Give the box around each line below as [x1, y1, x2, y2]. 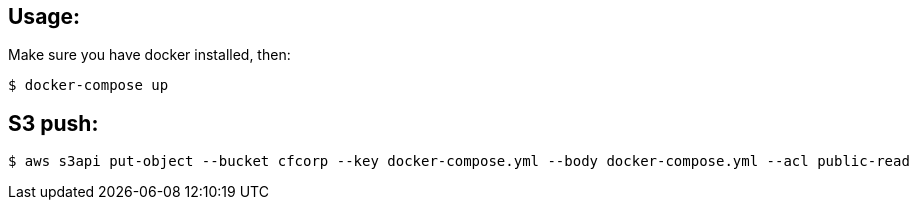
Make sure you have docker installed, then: [8, 46, 291, 64]
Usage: [8, 4, 81, 29]
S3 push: [8, 110, 99, 136]
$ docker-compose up [8, 77, 169, 94]
